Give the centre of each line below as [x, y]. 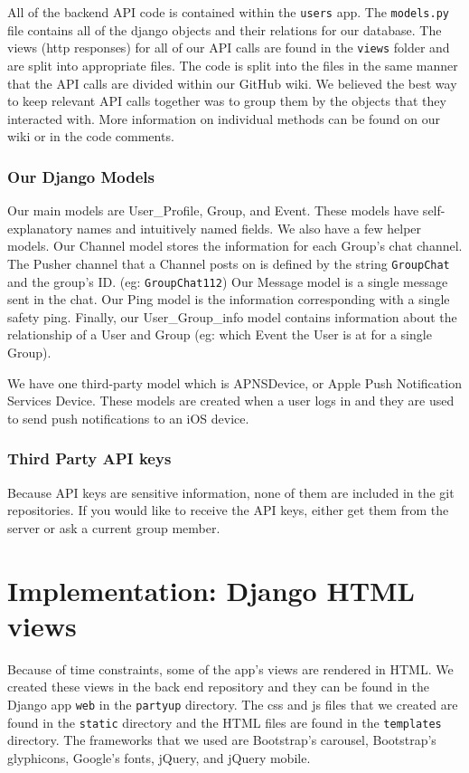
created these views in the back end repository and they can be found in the [219, 687]
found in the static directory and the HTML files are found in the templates [225, 722]
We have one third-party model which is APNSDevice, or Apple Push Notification [234, 382]
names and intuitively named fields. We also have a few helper [249, 228]
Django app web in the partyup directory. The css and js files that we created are [233, 704]
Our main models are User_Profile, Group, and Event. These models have [213, 210]
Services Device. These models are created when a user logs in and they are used [231, 401]
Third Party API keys [89, 458]
